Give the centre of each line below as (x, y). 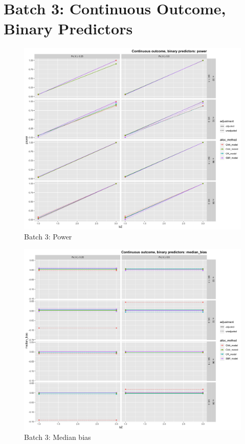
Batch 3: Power (48, 237)
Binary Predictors (68, 28)
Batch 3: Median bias (58, 437)
